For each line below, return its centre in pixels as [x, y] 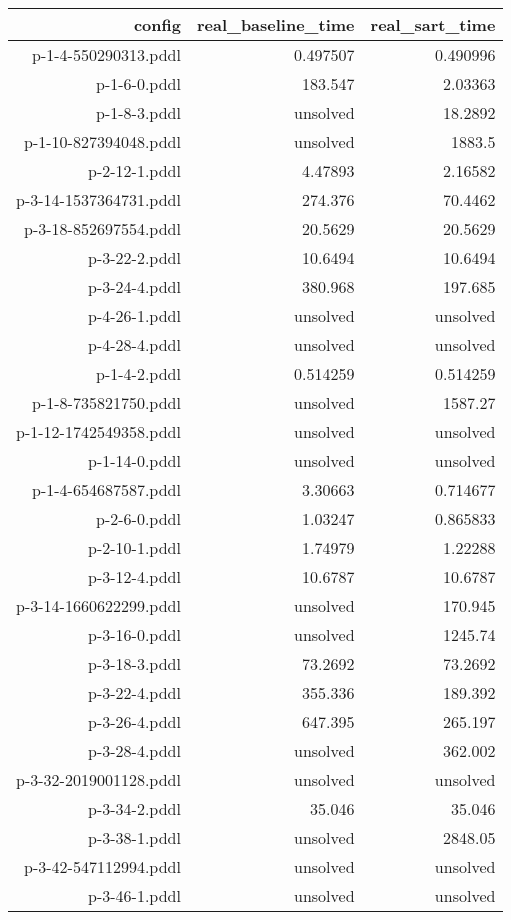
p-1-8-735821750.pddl [106, 402]
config [157, 24]
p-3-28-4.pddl [134, 750]
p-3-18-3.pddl [134, 663]
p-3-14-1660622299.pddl [98, 605]
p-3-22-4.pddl [134, 692]
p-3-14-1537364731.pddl [98, 199]
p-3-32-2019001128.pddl [98, 779]
